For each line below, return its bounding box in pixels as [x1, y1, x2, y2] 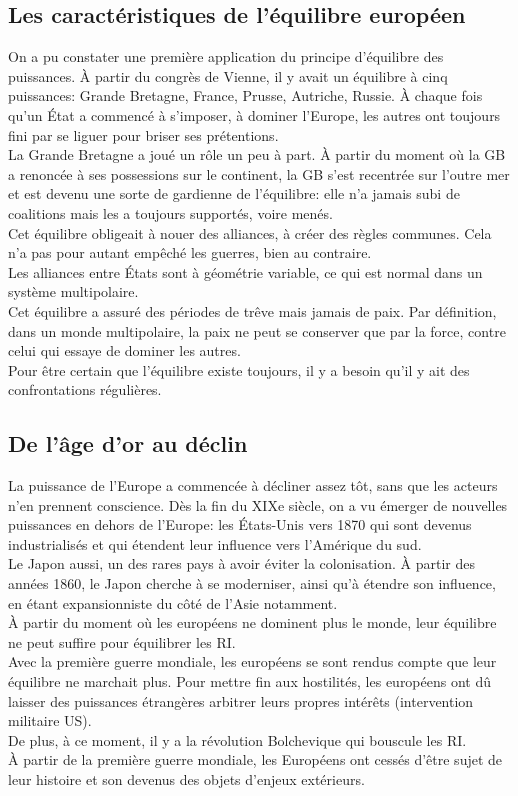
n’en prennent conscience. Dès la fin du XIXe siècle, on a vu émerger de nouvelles [8, 494, 508, 515]
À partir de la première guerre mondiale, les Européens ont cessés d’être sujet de [8, 749, 503, 770]
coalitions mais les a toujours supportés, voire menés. [8, 202, 333, 223]
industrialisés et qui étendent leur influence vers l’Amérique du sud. [8, 533, 422, 554]
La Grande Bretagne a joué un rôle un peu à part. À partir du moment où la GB [8, 144, 506, 165]
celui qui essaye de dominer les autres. [8, 340, 241, 361]
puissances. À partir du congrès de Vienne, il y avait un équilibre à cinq [8, 65, 448, 86]
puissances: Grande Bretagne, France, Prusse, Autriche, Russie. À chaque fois [8, 85, 483, 106]
